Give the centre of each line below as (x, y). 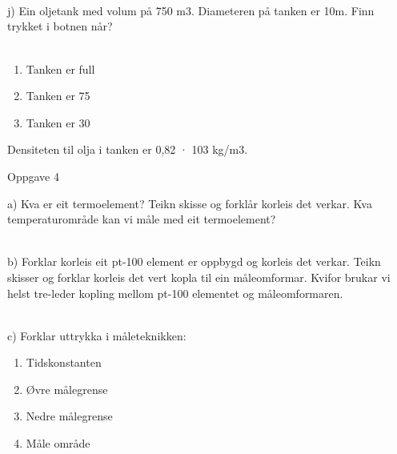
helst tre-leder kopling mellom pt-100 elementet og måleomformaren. (175, 293)
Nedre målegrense (69, 416)
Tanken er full (60, 68)
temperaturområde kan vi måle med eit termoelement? (142, 219)
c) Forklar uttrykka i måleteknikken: (97, 335)
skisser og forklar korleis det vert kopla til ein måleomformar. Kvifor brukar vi (199, 277)
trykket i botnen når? (60, 26)
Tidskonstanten (64, 362)
